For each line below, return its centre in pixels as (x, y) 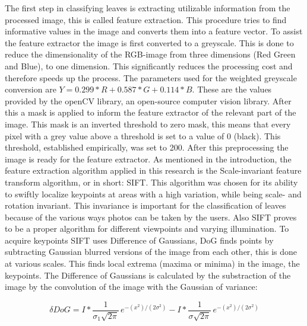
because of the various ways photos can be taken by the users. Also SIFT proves (151, 217)
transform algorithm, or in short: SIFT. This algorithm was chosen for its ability (151, 182)
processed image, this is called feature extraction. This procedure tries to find (146, 19)
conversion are (31, 89)
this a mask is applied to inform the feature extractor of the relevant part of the (151, 112)
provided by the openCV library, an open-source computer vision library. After (148, 100)
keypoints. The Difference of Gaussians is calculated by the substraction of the (148, 275)
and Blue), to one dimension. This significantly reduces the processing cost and (149, 65)
